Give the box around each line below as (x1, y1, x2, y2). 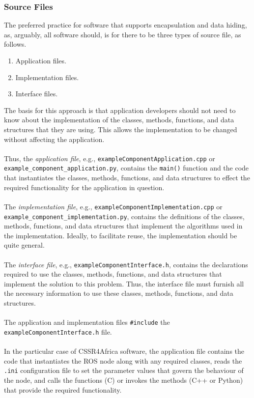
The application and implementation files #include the (4, 317, 170, 327)
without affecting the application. (4, 134, 105, 144)
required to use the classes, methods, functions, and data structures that (4, 269, 222, 279)
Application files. (15, 56, 66, 65)
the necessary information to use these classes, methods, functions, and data (4, 288, 233, 298)
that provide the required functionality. (4, 384, 122, 395)
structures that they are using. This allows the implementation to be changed (4, 124, 237, 134)
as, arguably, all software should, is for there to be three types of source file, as (4, 29, 241, 39)
